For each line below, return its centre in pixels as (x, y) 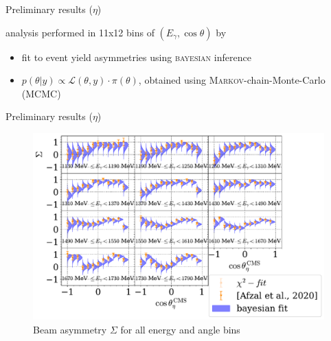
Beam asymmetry (70, 330)
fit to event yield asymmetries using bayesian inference (136, 57)
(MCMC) (41, 93)
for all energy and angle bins (180, 330)
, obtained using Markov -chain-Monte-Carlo (232, 80)
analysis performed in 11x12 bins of (80, 32)
